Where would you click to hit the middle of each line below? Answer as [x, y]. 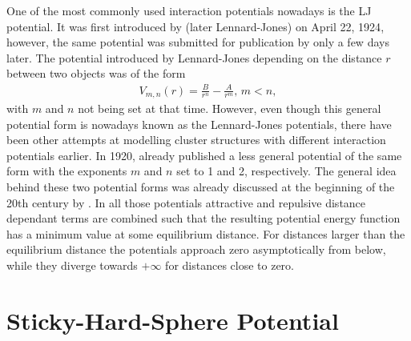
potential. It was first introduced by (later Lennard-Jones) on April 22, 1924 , [195, 26]
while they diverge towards [72, 265]
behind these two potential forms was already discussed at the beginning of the [201, 186]
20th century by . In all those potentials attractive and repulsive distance [186, 202]
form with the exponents [67, 171]
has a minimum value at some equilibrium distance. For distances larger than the [206, 233]
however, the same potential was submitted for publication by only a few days [198, 42]
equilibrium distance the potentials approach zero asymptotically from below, [196, 249]
